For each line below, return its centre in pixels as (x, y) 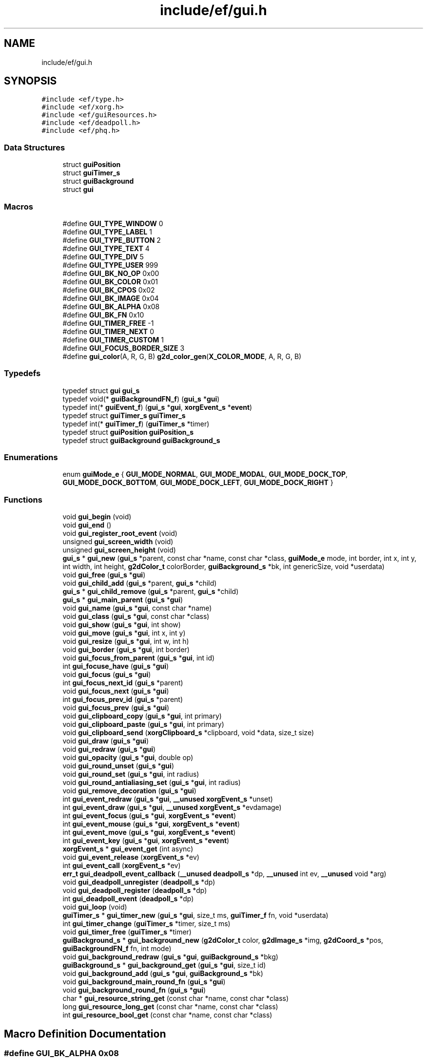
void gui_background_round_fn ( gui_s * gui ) (134, 990)
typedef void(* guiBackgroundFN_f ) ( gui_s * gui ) (141, 399)
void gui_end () (87, 525)
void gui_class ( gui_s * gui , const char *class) (136, 616)
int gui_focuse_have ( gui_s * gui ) (116, 666)
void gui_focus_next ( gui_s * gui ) (116, 691)
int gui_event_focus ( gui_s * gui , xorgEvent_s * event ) (149, 816)
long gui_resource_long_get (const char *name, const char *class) (170, 1007)
